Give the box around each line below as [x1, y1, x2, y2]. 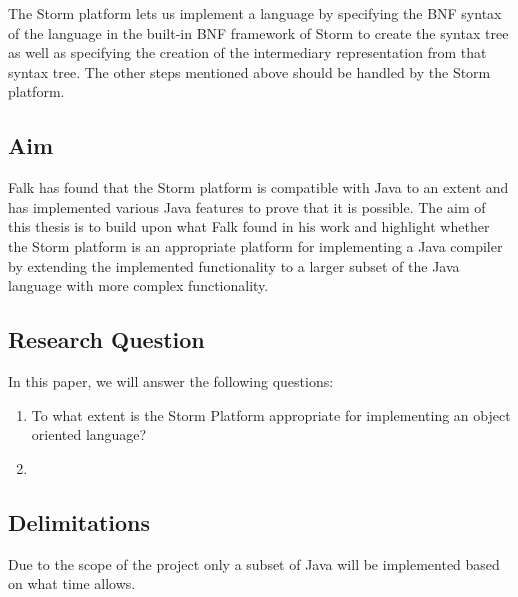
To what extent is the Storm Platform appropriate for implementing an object [31, 404, 511, 425]
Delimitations [8, 506, 151, 537]
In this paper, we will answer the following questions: [8, 370, 334, 391]
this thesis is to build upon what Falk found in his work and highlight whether [8, 216, 490, 237]
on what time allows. [8, 573, 136, 594]
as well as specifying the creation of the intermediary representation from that [8, 42, 487, 63]
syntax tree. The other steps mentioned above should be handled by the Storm [8, 61, 491, 82]
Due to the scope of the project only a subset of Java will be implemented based [8, 553, 500, 574]
